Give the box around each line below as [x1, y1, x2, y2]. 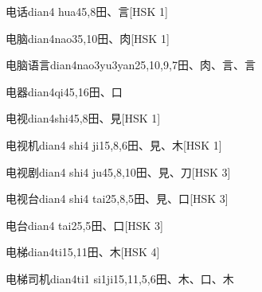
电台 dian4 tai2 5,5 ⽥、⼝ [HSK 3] [6, 216, 163, 233]
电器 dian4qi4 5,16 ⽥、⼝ [6, 83, 123, 99]
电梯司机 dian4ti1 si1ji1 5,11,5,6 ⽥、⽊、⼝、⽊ [6, 270, 234, 286]
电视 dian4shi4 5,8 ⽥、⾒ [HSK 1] [6, 110, 161, 127]
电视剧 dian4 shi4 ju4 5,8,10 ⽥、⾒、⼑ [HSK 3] [6, 163, 231, 180]
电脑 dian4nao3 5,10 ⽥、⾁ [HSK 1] [6, 29, 170, 46]
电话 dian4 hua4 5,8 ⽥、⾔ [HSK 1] [6, 3, 168, 19]
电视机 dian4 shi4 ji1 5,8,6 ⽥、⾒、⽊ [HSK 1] [6, 136, 222, 153]
